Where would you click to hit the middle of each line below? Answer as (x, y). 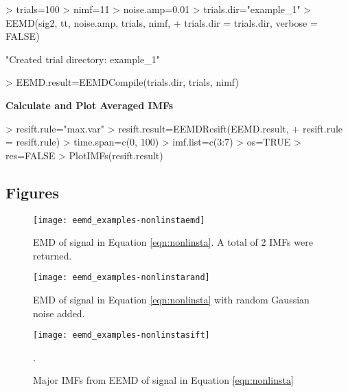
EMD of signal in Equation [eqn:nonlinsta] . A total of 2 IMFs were (173, 242)
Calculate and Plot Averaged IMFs (90, 105)
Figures (32, 192)
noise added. (59, 313)
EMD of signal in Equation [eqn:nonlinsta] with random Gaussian (171, 300)
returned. (53, 255)
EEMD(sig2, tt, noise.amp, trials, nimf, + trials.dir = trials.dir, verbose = (162, 22)
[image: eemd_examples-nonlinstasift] (121, 335)
